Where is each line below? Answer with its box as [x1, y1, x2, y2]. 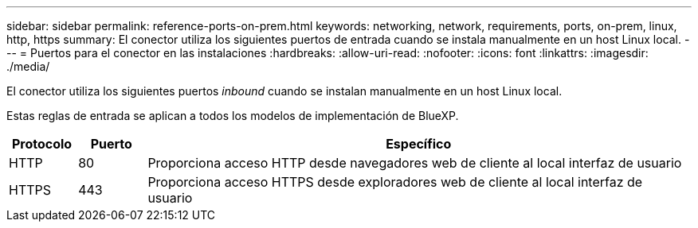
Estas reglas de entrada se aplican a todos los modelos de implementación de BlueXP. [6, 109, 459, 122]
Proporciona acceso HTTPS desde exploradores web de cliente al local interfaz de [147, 174, 643, 190]
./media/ [6, 60, 50, 73]
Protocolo [11, 136, 73, 152]
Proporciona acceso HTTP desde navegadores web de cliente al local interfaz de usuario [147, 155, 682, 171]
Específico [386, 136, 452, 152]
